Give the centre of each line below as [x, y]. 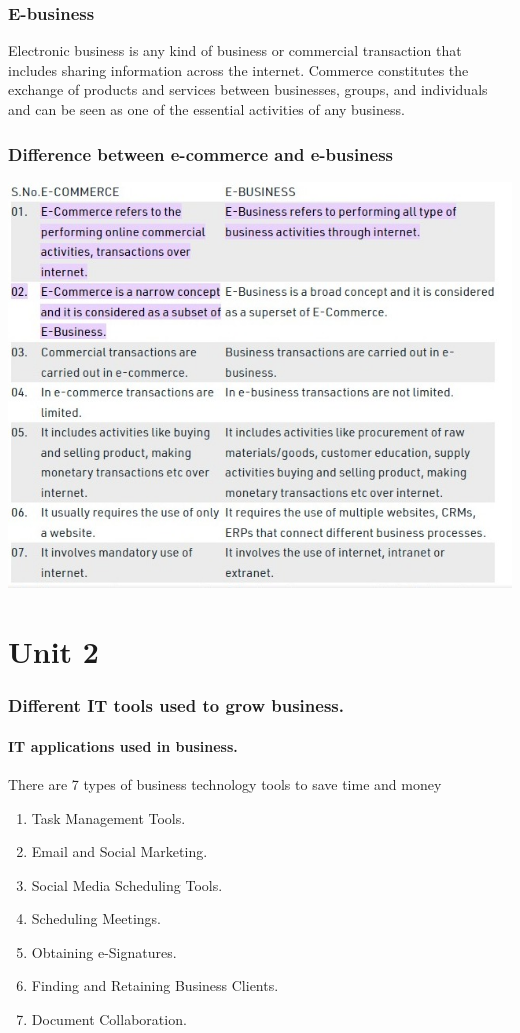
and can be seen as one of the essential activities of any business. [206, 109]
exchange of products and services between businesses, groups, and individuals [248, 89]
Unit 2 [53, 651]
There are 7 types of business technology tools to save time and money [225, 783]
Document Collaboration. [109, 1019]
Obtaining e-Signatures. [104, 951]
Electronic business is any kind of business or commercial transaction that [235, 50]
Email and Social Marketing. [119, 851]
